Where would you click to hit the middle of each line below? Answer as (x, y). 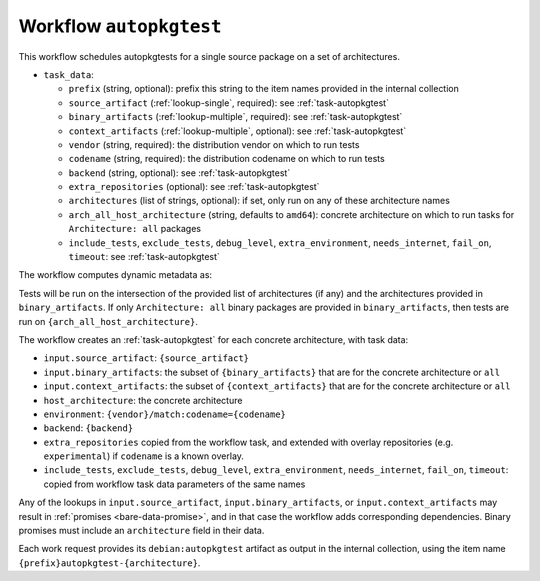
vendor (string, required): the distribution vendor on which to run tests (214, 144)
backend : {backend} (88, 428)
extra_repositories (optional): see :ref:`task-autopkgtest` (194, 187)
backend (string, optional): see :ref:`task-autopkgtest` (179, 172)
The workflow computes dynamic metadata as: (115, 275)
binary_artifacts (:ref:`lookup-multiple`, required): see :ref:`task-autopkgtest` (235, 117)
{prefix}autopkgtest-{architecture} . (109, 562)
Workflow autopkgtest (120, 26)
